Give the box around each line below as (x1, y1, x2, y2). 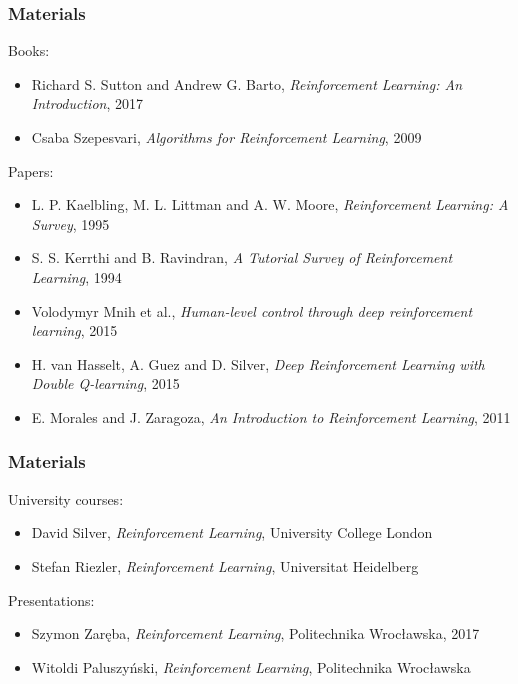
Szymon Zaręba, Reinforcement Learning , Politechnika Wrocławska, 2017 (31, 623, 480, 644)
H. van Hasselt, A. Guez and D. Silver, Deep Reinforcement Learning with (31, 353, 485, 374)
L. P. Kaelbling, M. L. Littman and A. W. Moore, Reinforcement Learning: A (31, 194, 509, 215)
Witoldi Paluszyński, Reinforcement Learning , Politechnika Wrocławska (31, 656, 471, 677)
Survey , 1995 (31, 213, 110, 234)
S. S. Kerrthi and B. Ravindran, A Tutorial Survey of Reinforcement (31, 247, 453, 268)
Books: (8, 40, 50, 61)
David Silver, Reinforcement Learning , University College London (31, 522, 433, 543)
